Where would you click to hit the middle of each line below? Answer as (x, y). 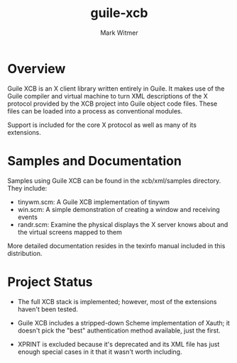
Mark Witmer (119, 33)
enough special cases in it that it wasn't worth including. (100, 352)
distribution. (25, 253)
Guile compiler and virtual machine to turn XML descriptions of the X (108, 96)
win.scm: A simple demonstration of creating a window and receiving (118, 209)
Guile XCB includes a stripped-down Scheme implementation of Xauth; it (124, 323)
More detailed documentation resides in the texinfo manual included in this (116, 245)
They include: (27, 188)
